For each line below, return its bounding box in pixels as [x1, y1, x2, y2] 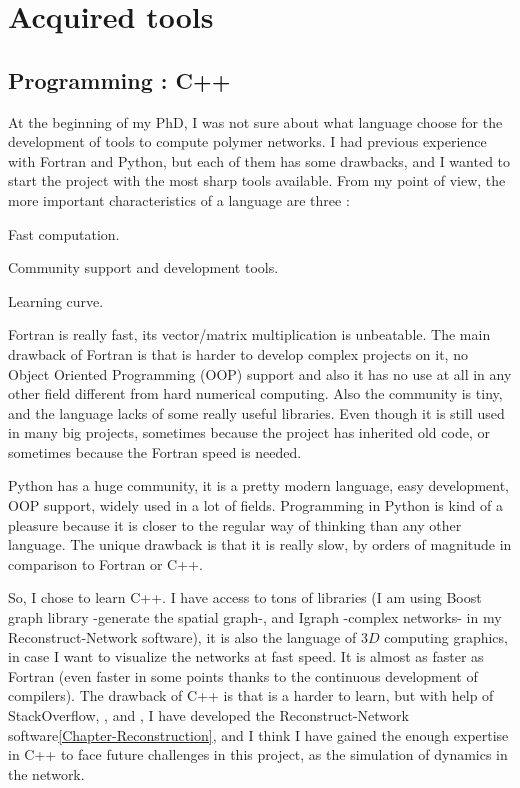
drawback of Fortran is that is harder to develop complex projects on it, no [8, 343, 468, 364]
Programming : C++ [8, 64, 231, 95]
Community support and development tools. [8, 257, 279, 278]
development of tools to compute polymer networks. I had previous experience [8, 131, 487, 152]
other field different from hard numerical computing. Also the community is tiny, [8, 383, 503, 404]
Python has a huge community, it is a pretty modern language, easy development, [8, 475, 510, 496]
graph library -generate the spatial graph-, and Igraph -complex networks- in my [8, 607, 502, 628]
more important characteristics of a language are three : [8, 189, 350, 210]
